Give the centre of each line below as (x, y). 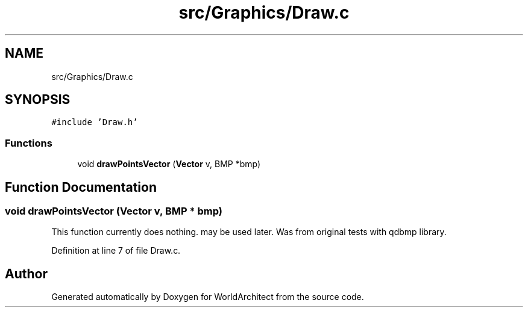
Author (26, 274)
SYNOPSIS (38, 100)
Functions (29, 143)
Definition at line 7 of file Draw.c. (116, 251)
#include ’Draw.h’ (95, 122)
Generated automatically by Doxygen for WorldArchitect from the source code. (208, 297)
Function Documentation (81, 187)
